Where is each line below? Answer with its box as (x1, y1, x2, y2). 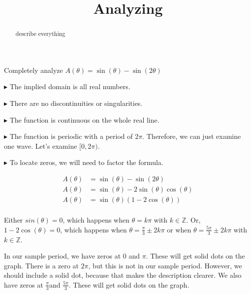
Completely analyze (4, 65, 63, 75)
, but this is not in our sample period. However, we (88, 260, 242, 270)
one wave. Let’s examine (4, 140, 77, 151)
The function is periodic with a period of (9, 131, 133, 141)
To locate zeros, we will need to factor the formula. (9, 157, 163, 167)
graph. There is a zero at (4, 260, 79, 270)
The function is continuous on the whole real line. (9, 114, 159, 125)
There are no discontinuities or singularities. (9, 98, 143, 108)
